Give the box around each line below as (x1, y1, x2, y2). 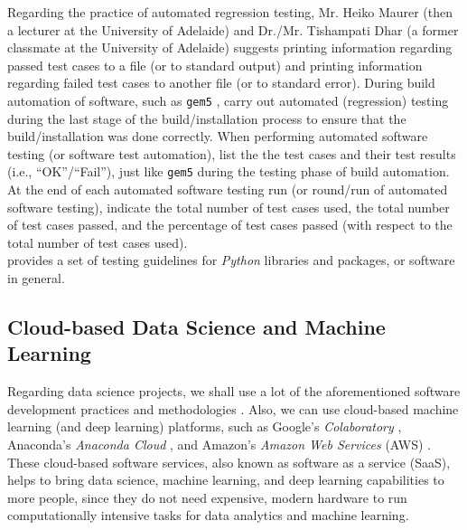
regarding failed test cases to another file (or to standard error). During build (7, 73, 435, 92)
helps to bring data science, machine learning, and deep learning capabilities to (7, 470, 444, 489)
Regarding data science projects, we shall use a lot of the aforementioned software (7, 382, 461, 401)
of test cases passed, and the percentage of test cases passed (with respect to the (7, 215, 453, 234)
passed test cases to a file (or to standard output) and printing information (7, 55, 423, 74)
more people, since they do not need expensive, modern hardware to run (7, 487, 407, 506)
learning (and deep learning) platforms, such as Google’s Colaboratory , (7, 417, 402, 436)
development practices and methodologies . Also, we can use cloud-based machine (7, 399, 459, 418)
